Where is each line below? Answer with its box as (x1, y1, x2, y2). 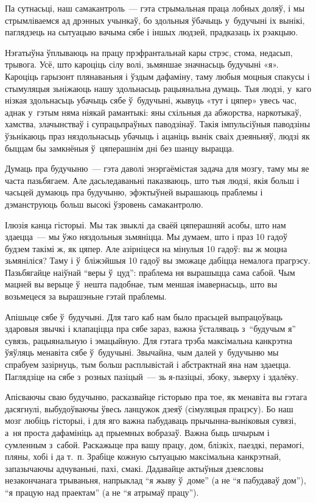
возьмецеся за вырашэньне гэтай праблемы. (5, 290, 167, 303)
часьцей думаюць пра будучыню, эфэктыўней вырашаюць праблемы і (5, 186, 263, 199)
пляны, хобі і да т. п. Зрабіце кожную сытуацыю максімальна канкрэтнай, (5, 450, 281, 463)
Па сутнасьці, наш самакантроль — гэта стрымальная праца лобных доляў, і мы (5, 2, 305, 14)
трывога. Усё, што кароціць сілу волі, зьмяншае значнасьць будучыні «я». (5, 58, 279, 71)
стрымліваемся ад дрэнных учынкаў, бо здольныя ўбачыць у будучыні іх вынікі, (5, 13, 305, 26)
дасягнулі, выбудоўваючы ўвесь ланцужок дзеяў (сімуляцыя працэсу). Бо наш (5, 402, 293, 415)
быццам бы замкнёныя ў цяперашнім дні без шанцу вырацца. (5, 141, 234, 154)
